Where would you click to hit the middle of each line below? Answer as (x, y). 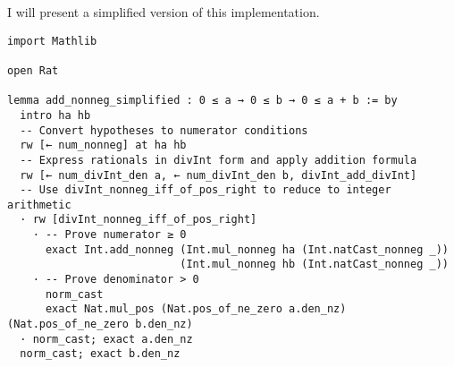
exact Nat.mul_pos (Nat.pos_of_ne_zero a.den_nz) (196, 309)
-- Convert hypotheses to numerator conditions (164, 130)
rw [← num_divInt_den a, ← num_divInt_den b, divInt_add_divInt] (219, 175)
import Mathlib (52, 41)
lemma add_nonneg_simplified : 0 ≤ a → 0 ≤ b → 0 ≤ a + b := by (202, 101)
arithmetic (39, 205)
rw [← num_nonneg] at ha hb (103, 145)
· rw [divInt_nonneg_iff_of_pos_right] (139, 220)
